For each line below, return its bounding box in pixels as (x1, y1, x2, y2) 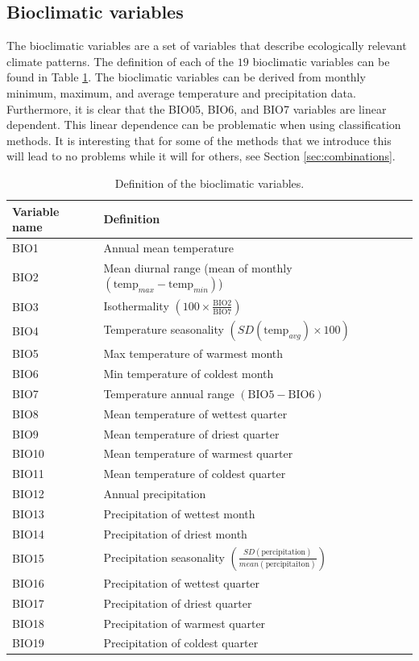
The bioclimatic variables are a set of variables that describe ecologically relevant (6, 37, 407, 54)
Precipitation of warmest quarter (103, 614, 266, 631)
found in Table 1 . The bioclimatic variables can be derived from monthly (6, 69, 366, 85)
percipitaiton (265, 559, 310, 568)
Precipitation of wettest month (103, 505, 255, 522)
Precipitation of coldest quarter (103, 634, 259, 651)
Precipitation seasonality (103, 548, 225, 565)
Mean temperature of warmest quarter (103, 445, 293, 462)
